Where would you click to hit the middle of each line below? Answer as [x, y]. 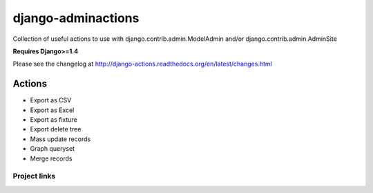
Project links [34, 176]
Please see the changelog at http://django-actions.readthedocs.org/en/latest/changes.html [142, 64]
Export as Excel [52, 110]
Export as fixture [54, 120]
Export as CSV [51, 100]
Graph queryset [52, 149]
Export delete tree [56, 129]
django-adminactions [76, 18]
